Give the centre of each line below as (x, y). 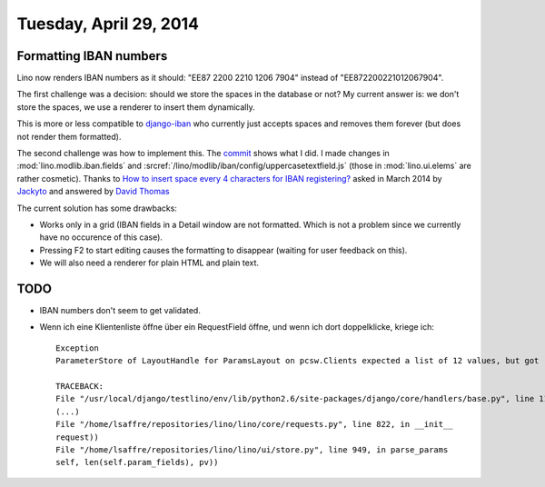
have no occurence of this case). (101, 237)
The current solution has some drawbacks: (97, 208)
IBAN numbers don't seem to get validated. (120, 311)
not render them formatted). (69, 136)
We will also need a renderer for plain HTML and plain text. (149, 263)
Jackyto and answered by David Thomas (93, 192)
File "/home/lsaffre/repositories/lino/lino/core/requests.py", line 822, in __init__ (254, 424)
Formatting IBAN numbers (92, 56)
